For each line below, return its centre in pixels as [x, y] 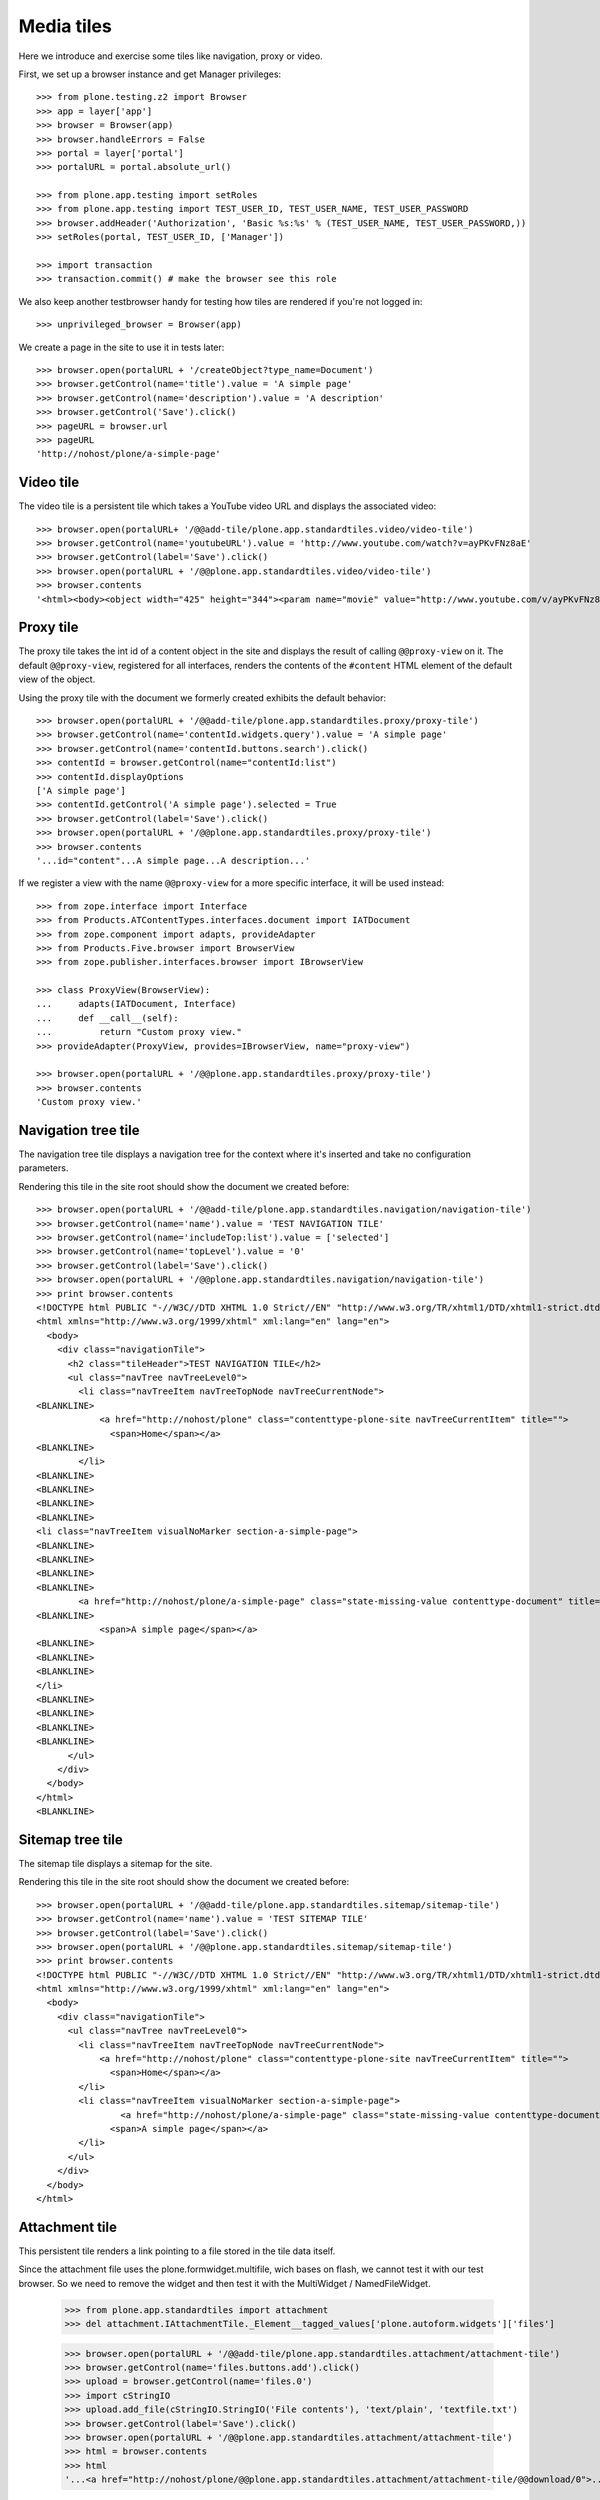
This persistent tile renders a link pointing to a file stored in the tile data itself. [177, 2251]
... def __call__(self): [107, 1018]
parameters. [43, 1168]
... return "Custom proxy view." [139, 1032]
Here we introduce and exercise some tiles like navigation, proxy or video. [171, 56]
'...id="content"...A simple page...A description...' [173, 860]
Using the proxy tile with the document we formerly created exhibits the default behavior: [202, 697]
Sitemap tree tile [71, 1839]
